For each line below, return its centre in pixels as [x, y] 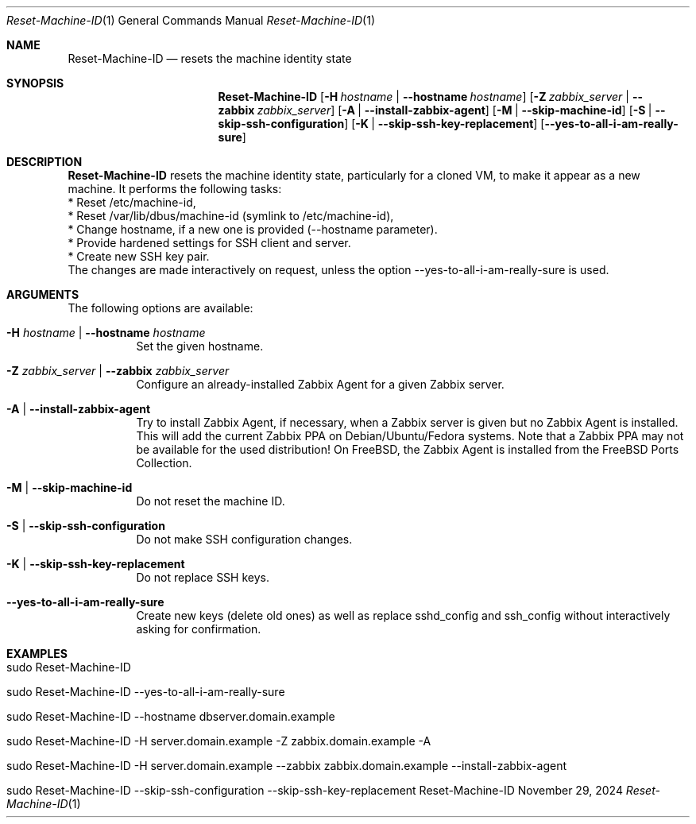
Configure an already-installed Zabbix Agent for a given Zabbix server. [320, 384]
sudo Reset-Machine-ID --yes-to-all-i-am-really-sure [146, 692]
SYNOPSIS [35, 83]
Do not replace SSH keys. [203, 577]
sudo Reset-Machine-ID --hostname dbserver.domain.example [171, 716]
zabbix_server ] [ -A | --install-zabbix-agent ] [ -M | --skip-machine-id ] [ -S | [454, 110]
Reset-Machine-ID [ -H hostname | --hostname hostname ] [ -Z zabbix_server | [423, 97]
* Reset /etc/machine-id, [132, 202]
